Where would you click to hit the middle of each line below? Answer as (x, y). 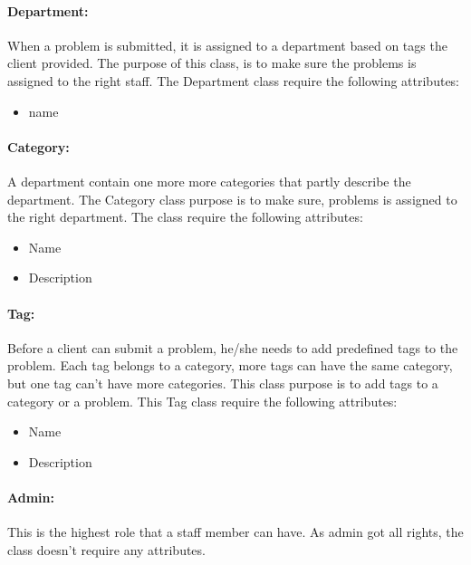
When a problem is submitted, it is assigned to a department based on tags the (227, 45)
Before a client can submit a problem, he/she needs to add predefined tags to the (233, 347)
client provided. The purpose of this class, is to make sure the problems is (212, 63)
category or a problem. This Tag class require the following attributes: (202, 401)
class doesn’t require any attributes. (106, 549)
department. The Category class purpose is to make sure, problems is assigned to (232, 199)
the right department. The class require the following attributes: (185, 217)
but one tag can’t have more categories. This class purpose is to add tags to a (223, 383)
